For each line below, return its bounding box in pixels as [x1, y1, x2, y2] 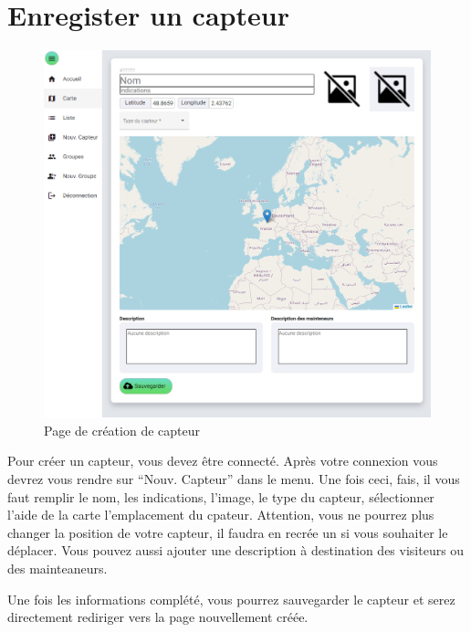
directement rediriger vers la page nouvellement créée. [7, 607, 309, 627]
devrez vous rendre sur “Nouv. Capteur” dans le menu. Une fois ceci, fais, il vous [7, 469, 460, 488]
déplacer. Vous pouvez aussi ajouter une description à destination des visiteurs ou [7, 541, 465, 560]
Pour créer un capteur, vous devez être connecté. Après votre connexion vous [7, 451, 438, 470]
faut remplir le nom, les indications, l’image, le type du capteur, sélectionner [7, 487, 434, 506]
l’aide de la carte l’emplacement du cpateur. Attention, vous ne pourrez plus [7, 505, 434, 524]
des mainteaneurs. [7, 558, 108, 577]
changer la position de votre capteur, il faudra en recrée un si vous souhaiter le [7, 522, 448, 542]
